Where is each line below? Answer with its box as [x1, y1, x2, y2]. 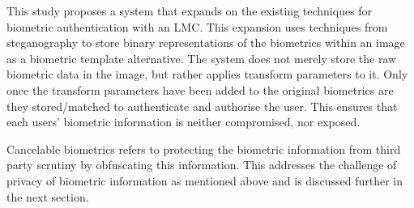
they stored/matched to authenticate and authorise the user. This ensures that [6, 97, 398, 114]
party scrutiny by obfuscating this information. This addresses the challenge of [6, 156, 397, 173]
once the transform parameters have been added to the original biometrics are [6, 81, 394, 98]
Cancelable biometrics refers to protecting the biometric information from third [6, 140, 401, 157]
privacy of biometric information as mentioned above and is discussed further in [6, 172, 403, 189]
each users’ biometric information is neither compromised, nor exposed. [6, 113, 361, 130]
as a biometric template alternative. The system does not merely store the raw [6, 49, 397, 66]
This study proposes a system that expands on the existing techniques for [6, 2, 373, 19]
